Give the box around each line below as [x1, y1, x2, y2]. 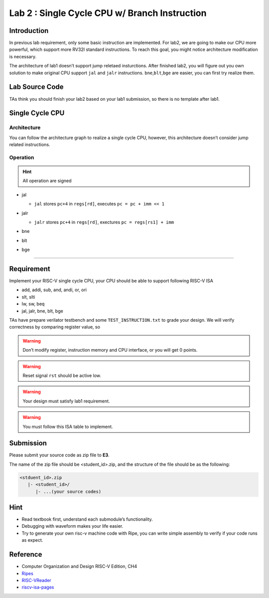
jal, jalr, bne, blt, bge [21, 308, 63, 314]
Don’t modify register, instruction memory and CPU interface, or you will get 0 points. [22, 347, 198, 353]
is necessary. [9, 53, 37, 59]
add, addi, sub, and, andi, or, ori [21, 287, 87, 293]
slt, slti [21, 294, 35, 300]
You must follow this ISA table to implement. [22, 423, 113, 429]
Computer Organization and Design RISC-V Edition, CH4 [21, 564, 137, 570]
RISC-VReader [21, 577, 52, 583]
